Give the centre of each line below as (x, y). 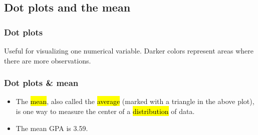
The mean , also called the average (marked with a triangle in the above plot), (135, 101)
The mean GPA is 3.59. (52, 128)
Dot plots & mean (41, 83)
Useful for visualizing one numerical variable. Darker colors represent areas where (129, 50)
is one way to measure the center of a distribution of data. (105, 111)
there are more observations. (48, 60)
